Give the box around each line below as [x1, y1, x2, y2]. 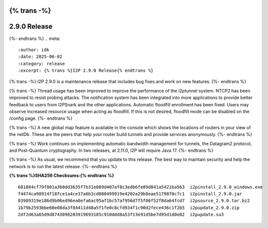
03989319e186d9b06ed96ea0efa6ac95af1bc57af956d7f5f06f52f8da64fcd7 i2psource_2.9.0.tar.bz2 [18, 198, 250, 204]
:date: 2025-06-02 [18, 54, 63, 59]
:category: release [18, 61, 65, 66]
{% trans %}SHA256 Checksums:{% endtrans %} [9, 173, 114, 179]
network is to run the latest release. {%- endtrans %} [9, 163, 117, 169]
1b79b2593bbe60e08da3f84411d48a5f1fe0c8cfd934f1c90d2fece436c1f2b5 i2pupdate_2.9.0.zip [18, 205, 240, 210]
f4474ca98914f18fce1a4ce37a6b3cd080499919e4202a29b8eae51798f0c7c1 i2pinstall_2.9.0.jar [18, 191, 242, 196]
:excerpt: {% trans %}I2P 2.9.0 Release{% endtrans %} [18, 68, 154, 74]
